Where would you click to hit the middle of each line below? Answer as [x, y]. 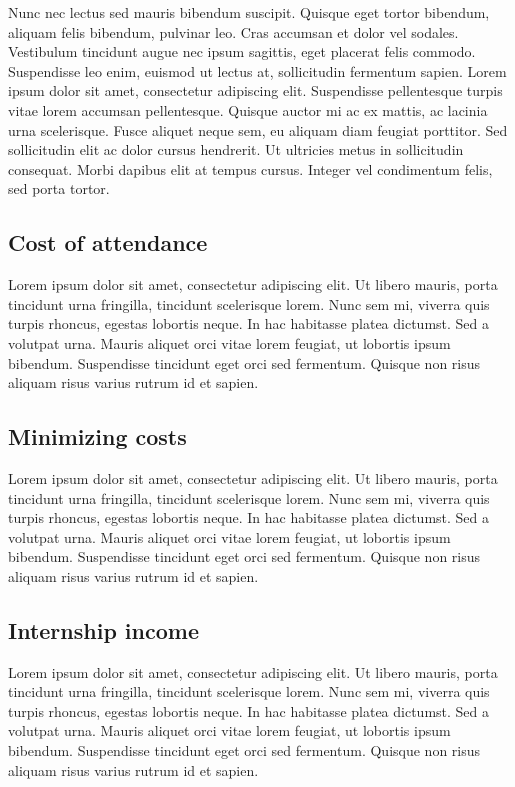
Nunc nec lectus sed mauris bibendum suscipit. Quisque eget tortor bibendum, [249, 12]
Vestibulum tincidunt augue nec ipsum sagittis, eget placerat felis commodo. [242, 51]
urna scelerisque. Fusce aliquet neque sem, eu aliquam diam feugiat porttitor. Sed [258, 129]
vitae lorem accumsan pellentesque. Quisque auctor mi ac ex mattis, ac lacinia [248, 109]
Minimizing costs [97, 436]
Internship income [103, 629]
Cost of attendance [108, 242]
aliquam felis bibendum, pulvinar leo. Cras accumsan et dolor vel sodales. [233, 31]
